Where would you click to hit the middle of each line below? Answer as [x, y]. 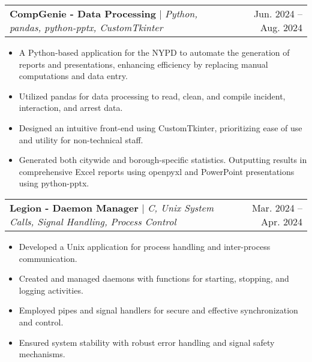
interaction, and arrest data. [71, 108]
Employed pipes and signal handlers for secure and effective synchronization [158, 310]
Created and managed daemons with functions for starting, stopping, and [154, 278]
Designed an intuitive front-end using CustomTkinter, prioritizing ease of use [160, 127]
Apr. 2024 [282, 221]
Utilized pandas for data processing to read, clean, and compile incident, [152, 96]
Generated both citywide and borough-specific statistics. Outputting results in [163, 160]
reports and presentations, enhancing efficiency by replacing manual [143, 64]
